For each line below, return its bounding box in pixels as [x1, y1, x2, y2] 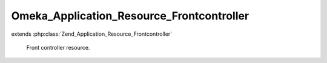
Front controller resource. [26, 44, 90, 51]
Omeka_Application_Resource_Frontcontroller [11, 9, 249, 22]
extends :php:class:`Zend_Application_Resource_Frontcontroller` [11, 30, 173, 38]
